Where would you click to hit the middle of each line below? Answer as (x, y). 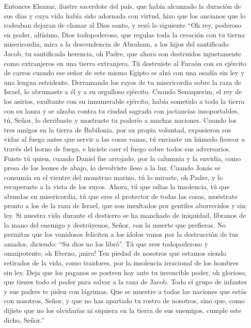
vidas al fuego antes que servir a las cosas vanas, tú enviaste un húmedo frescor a (125, 139)
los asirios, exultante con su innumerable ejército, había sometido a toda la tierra (124, 101)
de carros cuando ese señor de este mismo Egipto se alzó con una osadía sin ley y (124, 73)
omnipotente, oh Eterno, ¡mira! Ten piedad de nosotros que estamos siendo (115, 253)
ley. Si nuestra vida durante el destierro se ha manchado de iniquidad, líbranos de (125, 215)
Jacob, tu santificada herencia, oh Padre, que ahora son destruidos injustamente (123, 53)
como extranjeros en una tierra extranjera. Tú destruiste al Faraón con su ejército (125, 63)
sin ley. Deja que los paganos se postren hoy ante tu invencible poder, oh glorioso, (125, 272)
